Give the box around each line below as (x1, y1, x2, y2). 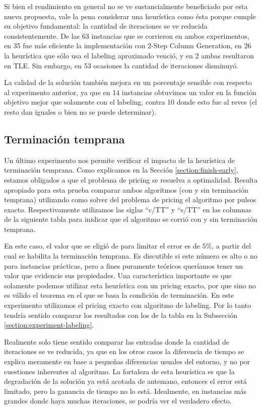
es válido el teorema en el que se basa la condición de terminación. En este (4, 290, 234, 300)
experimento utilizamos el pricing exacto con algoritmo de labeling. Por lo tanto (4, 300, 251, 310)
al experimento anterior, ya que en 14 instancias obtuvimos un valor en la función (4, 87, 256, 97)
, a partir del (212, 240, 251, 251)
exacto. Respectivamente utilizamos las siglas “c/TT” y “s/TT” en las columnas (4, 204, 252, 214)
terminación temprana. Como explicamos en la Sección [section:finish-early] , (4, 165, 238, 175)
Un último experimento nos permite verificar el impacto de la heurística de (4, 154, 235, 165)
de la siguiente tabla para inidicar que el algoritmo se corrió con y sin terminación (4, 214, 257, 224)
